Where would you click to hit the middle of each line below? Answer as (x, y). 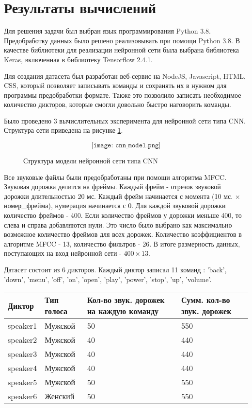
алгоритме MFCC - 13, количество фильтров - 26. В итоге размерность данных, (122, 243)
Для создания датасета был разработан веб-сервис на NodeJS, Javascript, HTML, (125, 76)
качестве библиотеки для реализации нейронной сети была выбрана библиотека (121, 50)
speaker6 (23, 396)
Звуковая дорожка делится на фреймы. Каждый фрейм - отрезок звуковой (112, 186)
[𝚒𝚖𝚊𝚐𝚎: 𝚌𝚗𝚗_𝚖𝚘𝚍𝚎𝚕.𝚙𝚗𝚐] (126, 146)
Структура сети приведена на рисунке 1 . (63, 130)
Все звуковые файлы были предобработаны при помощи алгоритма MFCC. (115, 177)
